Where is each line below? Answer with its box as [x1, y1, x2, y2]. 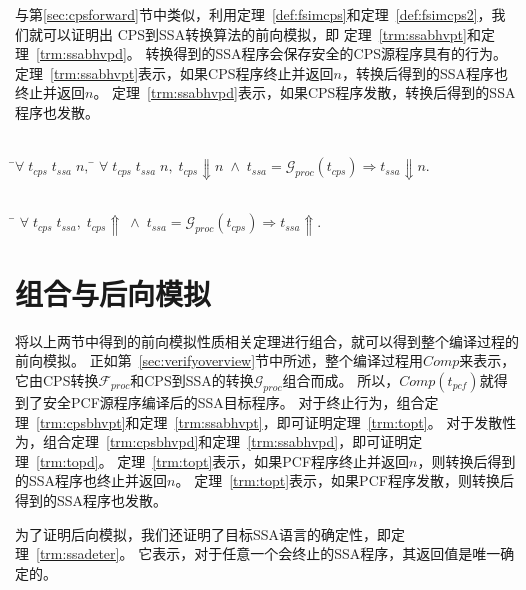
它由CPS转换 [15, 369, 99, 390]
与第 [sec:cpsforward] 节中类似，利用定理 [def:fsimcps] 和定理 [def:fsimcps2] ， [15, 4, 492, 24]
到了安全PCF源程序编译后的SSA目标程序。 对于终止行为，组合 [15, 391, 425, 412]
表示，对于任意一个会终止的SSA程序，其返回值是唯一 [152, 543, 501, 564]
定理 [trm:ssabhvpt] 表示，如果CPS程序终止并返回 [15, 62, 334, 83]
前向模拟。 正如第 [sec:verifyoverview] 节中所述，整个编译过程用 [15, 350, 424, 371]
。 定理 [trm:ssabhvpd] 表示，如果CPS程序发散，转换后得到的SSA [93, 82, 516, 103]
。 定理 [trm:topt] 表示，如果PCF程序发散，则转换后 [175, 470, 514, 491]
